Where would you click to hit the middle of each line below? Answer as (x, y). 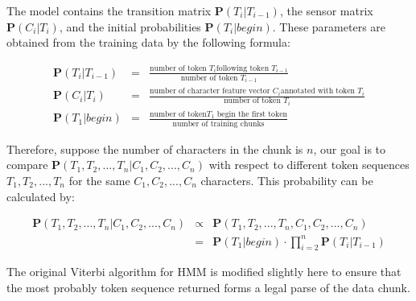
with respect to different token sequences (309, 165)
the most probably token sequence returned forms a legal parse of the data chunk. (208, 288)
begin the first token (252, 114)
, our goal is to (350, 148)
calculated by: (41, 196)
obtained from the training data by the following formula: (148, 42)
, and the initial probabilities (130, 26)
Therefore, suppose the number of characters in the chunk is (155, 148)
